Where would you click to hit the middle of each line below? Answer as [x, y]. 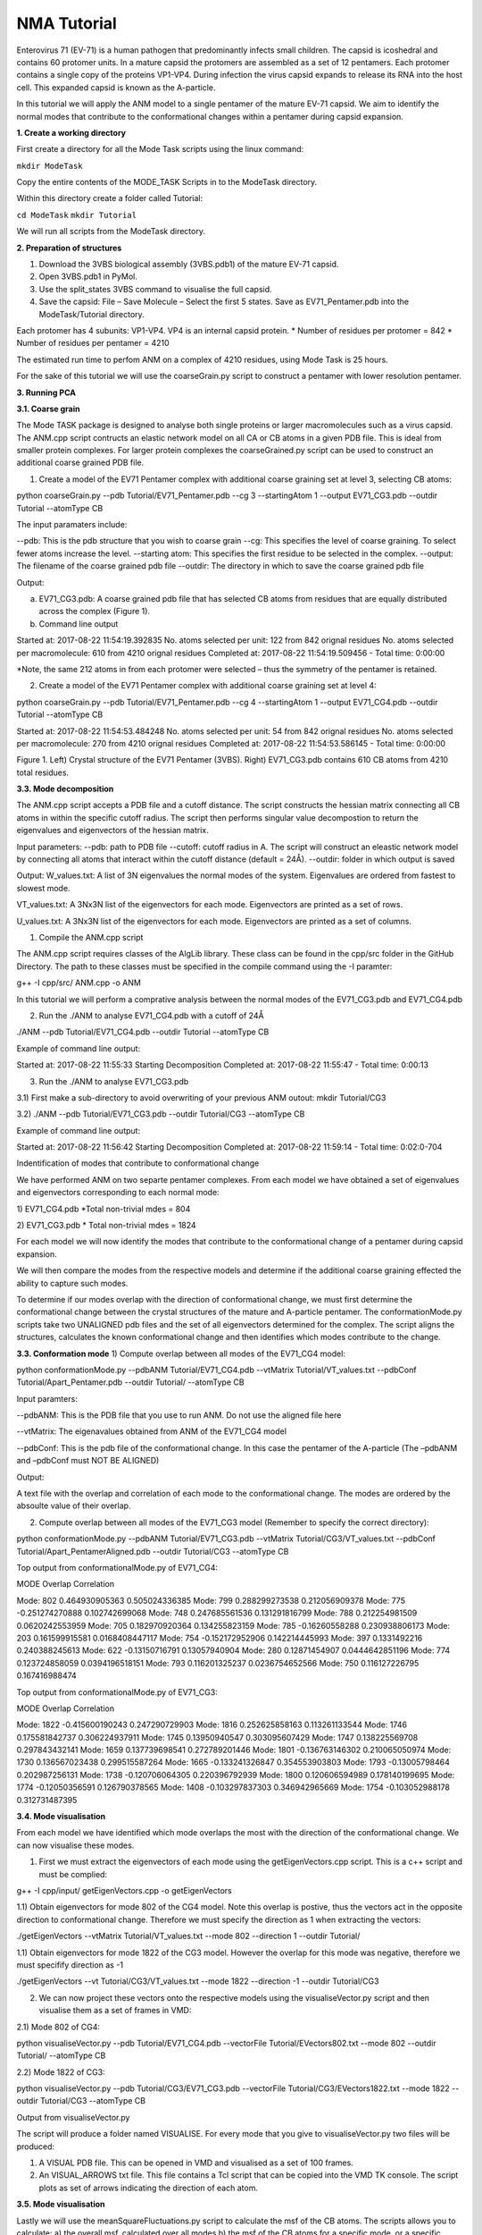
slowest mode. [43, 888]
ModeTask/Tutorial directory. [91, 314]
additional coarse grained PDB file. [80, 463]
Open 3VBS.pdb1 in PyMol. [88, 276]
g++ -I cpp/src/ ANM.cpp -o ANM [79, 983]
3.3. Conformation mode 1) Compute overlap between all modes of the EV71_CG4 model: [181, 1354]
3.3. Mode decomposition [65, 789]
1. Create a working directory [71, 132]
